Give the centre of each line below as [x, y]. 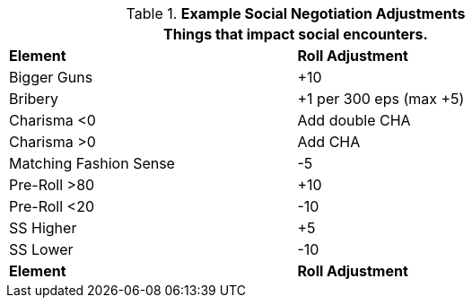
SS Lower [41, 249]
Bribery [34, 99]
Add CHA [329, 142]
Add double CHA [354, 120]
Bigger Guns [51, 77]
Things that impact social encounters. [296, 34]
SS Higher [43, 228]
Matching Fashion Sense [92, 163]
